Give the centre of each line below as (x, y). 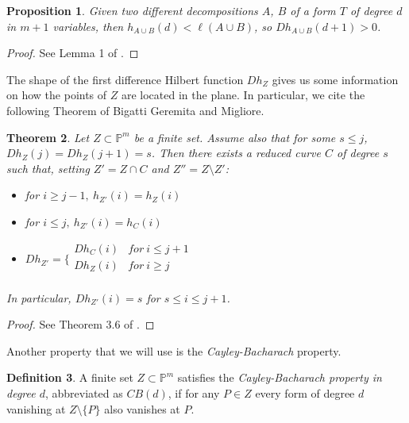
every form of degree (305, 393)
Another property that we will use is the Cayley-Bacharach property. (174, 350)
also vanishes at (142, 408)
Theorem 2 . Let (48, 137)
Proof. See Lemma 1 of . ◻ (73, 53)
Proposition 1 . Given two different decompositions (132, 10)
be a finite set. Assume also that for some (235, 137)
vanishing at (36, 408)
